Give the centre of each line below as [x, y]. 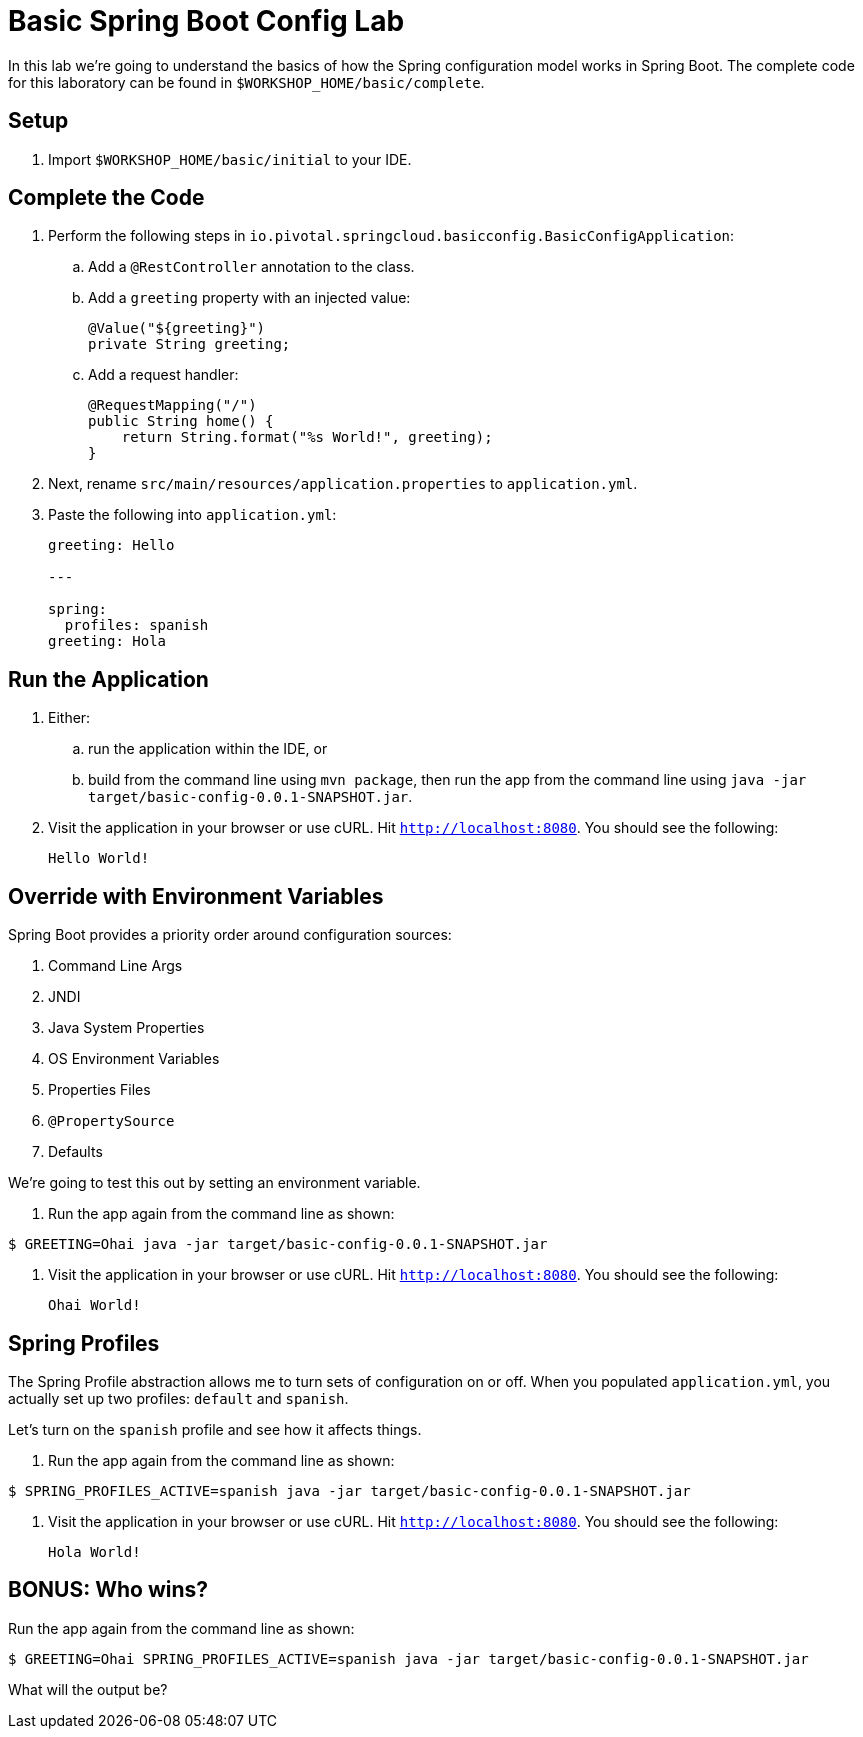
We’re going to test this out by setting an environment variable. [214, 1183]
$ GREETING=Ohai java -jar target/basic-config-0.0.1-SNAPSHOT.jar [278, 1244]
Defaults [75, 1152]
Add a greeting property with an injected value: [249, 298]
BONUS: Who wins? [108, 1590]
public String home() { [181, 421]
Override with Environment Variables [196, 896]
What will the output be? [88, 1689]
